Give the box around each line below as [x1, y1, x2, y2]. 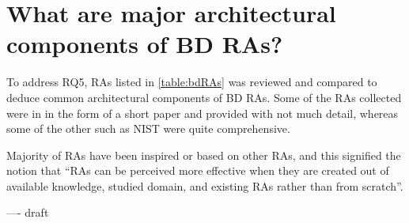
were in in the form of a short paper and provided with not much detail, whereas [6, 104, 399, 121]
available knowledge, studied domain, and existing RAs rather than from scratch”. [6, 177, 403, 194]
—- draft [6, 204, 49, 221]
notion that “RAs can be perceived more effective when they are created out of [6, 162, 389, 179]
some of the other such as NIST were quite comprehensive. [6, 120, 290, 137]
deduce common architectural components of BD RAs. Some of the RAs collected [6, 89, 402, 105]
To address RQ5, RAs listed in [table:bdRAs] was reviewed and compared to [6, 74, 377, 90]
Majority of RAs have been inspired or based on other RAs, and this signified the [6, 146, 401, 163]
